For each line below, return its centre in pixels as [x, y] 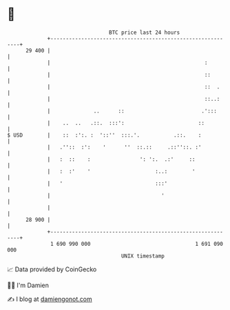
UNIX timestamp [143, 256]
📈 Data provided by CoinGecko [52, 269]
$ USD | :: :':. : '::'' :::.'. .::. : [104, 135]
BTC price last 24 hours [145, 32]
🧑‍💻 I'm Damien [28, 285]
